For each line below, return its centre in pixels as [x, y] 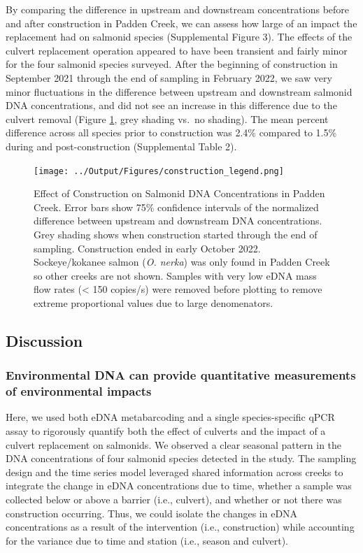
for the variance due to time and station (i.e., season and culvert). [147, 540]
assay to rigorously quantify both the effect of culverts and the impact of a [166, 431]
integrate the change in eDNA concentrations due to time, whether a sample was [179, 486]
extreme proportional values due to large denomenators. [154, 302]
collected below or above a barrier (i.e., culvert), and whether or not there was [174, 500]
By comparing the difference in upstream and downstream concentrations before [178, 9]
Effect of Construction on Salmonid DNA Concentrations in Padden [179, 193]
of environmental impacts [79, 391]
